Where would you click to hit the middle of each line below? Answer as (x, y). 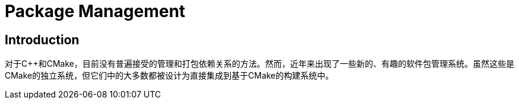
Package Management (95, 11)
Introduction (42, 40)
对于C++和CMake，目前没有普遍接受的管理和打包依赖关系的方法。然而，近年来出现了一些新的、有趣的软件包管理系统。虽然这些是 (260, 64)
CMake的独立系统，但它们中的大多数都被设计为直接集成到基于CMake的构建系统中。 (169, 76)
